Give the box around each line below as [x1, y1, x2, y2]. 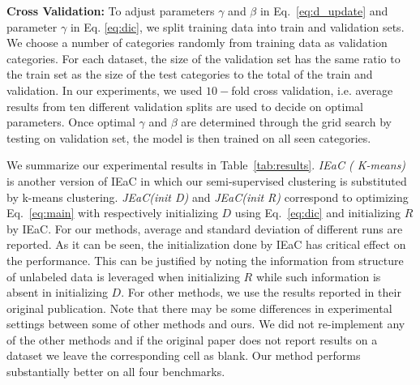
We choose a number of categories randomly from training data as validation [6, 34, 388, 51]
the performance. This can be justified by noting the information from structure [6, 251, 404, 268]
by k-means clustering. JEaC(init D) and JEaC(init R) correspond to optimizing [6, 188, 409, 205]
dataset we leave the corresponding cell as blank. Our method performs [6, 347, 361, 364]
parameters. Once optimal [6, 113, 135, 130]
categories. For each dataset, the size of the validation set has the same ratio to [6, 49, 401, 66]
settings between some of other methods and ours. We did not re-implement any [6, 315, 405, 332]
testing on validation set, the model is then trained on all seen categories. [6, 129, 371, 146]
